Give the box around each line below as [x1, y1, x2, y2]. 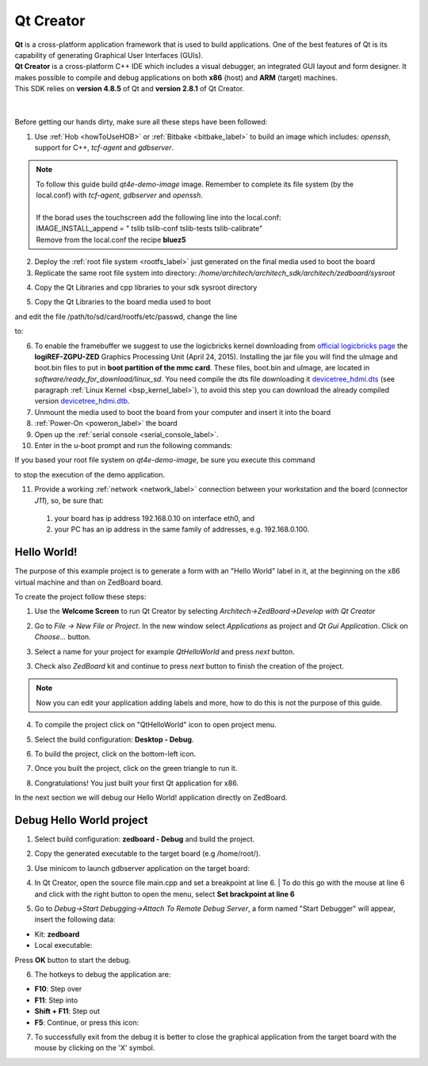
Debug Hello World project [14, 813, 148, 826]
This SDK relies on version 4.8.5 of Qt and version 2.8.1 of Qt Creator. [14, 84, 245, 94]
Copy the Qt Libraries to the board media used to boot [34, 297, 212, 307]
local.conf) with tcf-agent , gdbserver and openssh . [36, 190, 204, 200]
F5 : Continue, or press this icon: [34, 1018, 139, 1027]
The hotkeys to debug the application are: [34, 969, 171, 979]
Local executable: [34, 941, 93, 950]
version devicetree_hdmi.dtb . [34, 397, 130, 406]
